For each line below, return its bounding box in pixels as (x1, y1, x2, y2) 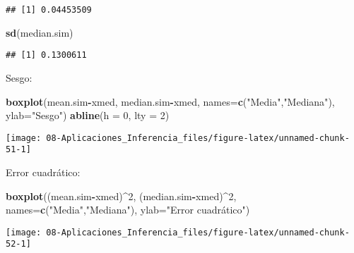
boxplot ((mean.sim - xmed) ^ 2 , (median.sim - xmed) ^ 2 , (6, 188, 237, 203)
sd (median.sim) (6, 25, 73, 39)
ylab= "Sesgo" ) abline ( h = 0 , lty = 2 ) (6, 108, 170, 123)
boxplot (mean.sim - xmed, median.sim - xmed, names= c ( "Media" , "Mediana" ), (6, 94, 335, 109)
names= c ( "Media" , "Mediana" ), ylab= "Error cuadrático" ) (6, 202, 250, 217)
